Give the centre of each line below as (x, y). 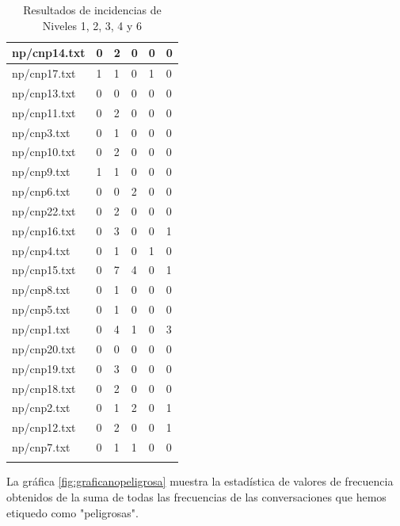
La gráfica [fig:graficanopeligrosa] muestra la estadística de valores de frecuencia (200, 481)
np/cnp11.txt (44, 112)
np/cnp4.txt (41, 250)
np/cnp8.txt (41, 290)
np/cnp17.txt (44, 73)
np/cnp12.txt (44, 427)
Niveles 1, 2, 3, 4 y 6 (92, 25)
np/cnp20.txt (44, 348)
